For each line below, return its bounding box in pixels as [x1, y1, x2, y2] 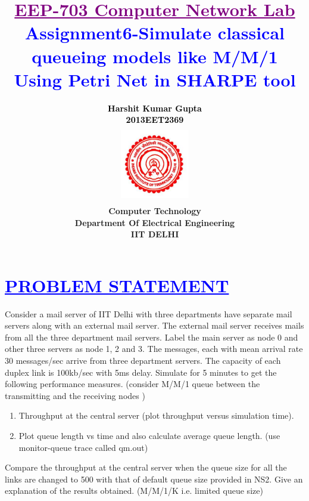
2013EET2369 [126, 113, 184, 126]
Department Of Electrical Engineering [74, 216, 235, 228]
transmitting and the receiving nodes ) [5, 389, 145, 401]
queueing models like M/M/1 [32, 44, 278, 68]
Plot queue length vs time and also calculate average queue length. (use [18, 429, 280, 442]
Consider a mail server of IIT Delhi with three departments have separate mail [5, 307, 292, 320]
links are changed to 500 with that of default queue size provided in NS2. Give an [5, 472, 303, 485]
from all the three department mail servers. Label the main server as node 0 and [5, 330, 298, 343]
